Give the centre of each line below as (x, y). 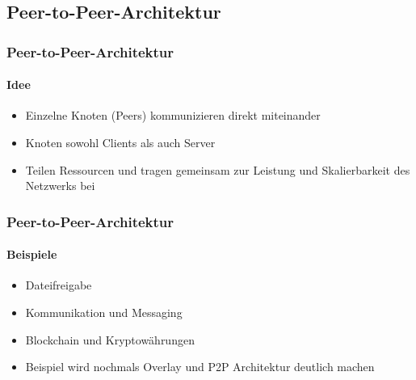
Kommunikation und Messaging (104, 312)
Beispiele (32, 254)
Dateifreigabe (59, 285)
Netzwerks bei (60, 186)
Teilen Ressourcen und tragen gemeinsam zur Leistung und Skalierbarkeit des (218, 169)
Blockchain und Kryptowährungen (110, 339)
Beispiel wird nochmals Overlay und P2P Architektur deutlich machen (200, 367)
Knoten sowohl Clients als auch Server (120, 143)
